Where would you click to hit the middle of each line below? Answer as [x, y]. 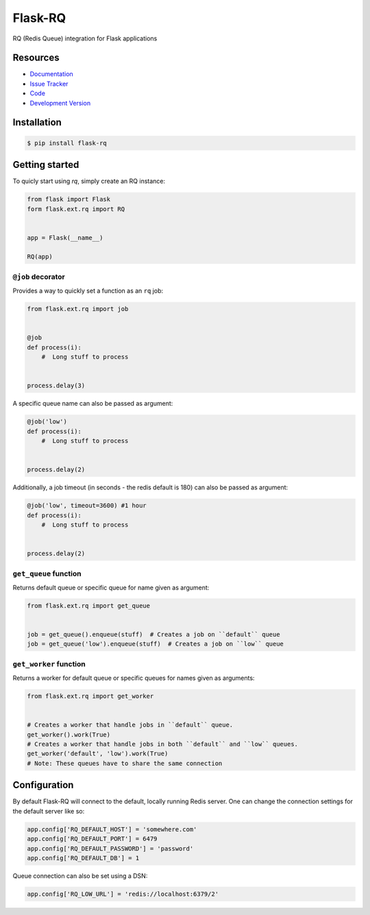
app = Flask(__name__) [65, 237]
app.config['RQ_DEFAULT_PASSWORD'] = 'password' [110, 849]
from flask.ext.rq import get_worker [90, 696]
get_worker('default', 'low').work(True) [98, 754]
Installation [37, 122]
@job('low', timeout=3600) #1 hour [87, 506]
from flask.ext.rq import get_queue [89, 606]
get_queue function [47, 574]
